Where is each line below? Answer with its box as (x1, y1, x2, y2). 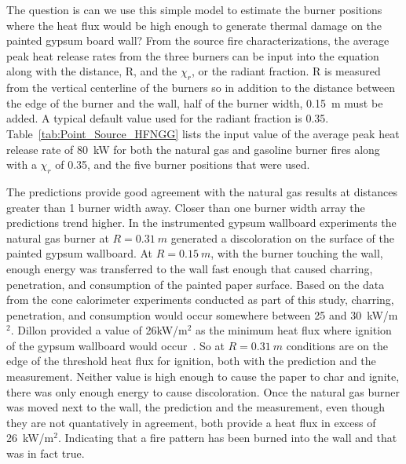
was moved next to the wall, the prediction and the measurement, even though (6, 399, 386, 415)
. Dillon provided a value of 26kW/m (10, 322, 188, 338)
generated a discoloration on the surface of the (170, 229, 394, 246)
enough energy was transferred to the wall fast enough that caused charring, (6, 260, 373, 276)
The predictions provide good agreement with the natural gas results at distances (6, 183, 398, 199)
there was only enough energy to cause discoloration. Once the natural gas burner (6, 383, 401, 400)
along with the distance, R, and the (6, 63, 177, 79)
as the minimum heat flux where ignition (196, 322, 392, 338)
